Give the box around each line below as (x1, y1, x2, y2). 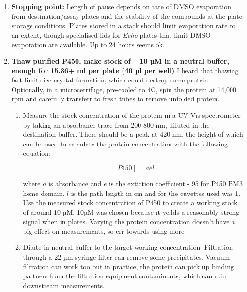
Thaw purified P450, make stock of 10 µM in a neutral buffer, (11, 55, 229, 65)
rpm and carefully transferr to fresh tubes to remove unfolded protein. (11, 94, 220, 104)
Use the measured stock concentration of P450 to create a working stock (23, 197, 238, 208)
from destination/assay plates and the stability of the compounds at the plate (11, 11, 242, 21)
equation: (23, 148, 50, 158)
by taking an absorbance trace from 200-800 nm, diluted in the (23, 119, 210, 130)
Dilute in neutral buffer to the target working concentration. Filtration (23, 242, 233, 252)
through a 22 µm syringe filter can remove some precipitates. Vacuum (23, 252, 230, 262)
